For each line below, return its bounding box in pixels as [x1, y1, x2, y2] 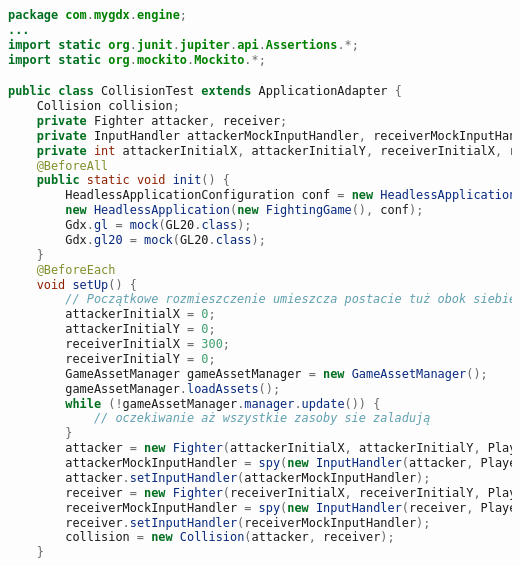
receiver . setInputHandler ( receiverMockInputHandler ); [65, 515, 431, 530]
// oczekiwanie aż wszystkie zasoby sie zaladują [93, 411, 431, 426]
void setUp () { [36, 277, 137, 292]
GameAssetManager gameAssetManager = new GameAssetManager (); [65, 366, 488, 381]
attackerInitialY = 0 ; [65, 322, 216, 337]
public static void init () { [36, 173, 231, 188]
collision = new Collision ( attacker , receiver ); [65, 530, 395, 545]
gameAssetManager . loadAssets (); [65, 381, 281, 396]
